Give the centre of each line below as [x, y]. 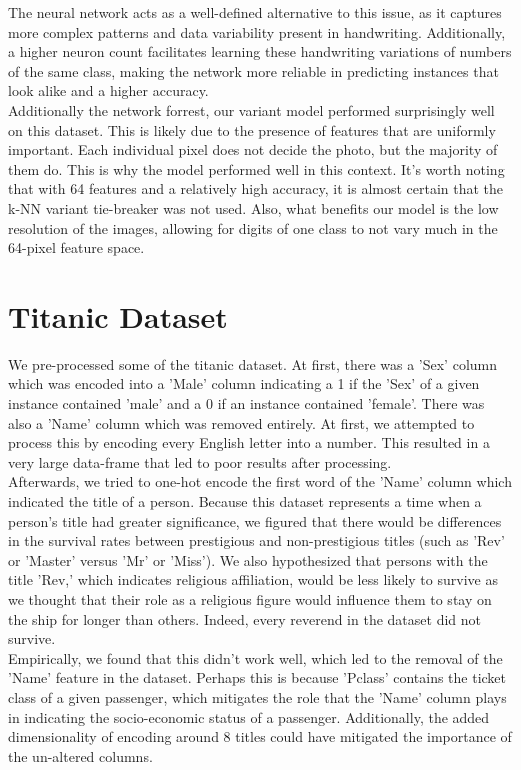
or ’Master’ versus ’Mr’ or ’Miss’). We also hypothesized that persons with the [248, 559]
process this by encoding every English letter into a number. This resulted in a [249, 442]
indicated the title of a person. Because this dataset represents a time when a [245, 501]
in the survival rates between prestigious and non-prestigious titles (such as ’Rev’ [256, 540]
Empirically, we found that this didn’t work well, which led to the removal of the [255, 657]
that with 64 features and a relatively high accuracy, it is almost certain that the [256, 188]
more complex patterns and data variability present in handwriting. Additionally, [257, 31]
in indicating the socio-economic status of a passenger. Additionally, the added [249, 716]
